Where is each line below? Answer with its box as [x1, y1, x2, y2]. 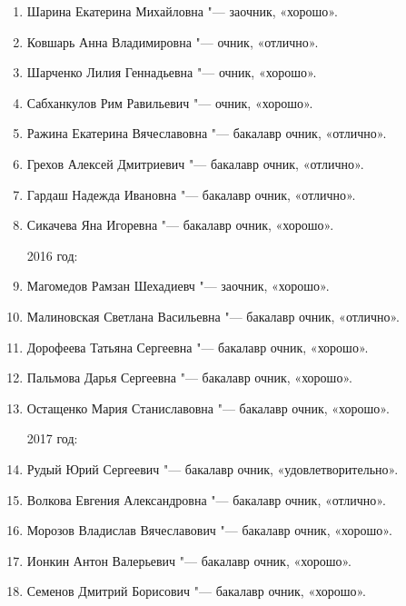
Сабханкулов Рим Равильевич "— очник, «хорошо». [26, 93, 313, 112]
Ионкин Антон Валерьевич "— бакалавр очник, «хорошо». [26, 551, 352, 570]
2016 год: [26, 245, 78, 264]
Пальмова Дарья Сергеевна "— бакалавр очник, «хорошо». [26, 368, 352, 387]
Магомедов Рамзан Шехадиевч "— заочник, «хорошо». [26, 276, 330, 295]
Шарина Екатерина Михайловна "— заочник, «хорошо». [26, 2, 338, 20]
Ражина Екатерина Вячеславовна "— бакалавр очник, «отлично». [26, 124, 387, 143]
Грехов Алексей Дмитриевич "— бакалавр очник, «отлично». [26, 154, 364, 173]
